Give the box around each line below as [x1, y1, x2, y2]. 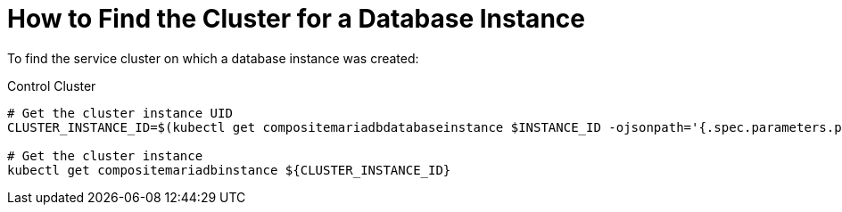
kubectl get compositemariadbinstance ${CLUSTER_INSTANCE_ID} [7, 162, 451, 177]
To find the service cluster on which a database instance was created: [7, 50, 419, 66]
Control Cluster [7, 77, 96, 94]
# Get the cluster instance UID [7, 105, 233, 120]
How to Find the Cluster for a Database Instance [7, 4, 585, 34]
